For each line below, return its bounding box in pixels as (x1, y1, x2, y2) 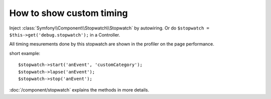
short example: (9, 50, 40, 56)
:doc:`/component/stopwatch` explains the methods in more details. (9, 87, 150, 93)
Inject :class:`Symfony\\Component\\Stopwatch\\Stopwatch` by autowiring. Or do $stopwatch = (9, 25, 210, 31)
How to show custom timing (9, 7, 128, 18)
